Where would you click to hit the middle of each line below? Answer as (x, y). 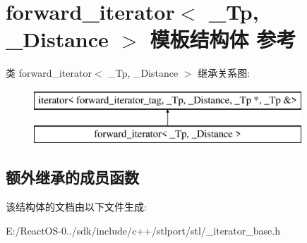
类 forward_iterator (49, 73)
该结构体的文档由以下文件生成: (76, 207)
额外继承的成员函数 (72, 177)
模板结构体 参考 (223, 39)
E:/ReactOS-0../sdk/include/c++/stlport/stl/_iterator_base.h (143, 230)
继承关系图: (224, 73)
